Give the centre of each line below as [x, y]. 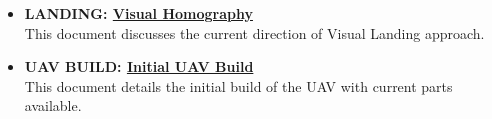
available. [53, 105]
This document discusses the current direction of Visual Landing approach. [254, 32]
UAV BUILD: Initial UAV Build [139, 66]
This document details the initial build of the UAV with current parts [238, 85]
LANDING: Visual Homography [138, 13]
